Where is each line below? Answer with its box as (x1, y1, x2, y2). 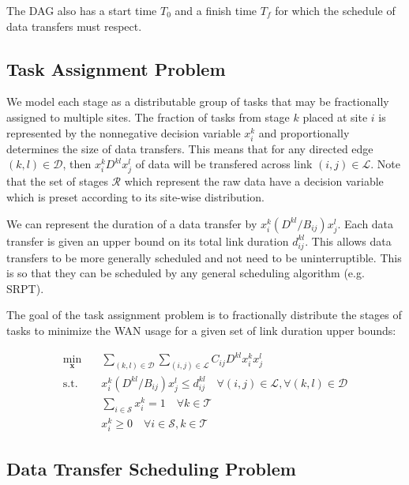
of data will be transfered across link (135, 156, 313, 172)
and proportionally (258, 124, 350, 141)
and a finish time (174, 2, 257, 18)
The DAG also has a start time (6, 2, 157, 18)
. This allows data (305, 232, 392, 249)
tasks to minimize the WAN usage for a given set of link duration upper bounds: (6, 321, 396, 338)
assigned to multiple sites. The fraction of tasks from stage (6, 108, 290, 125)
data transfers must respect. (6, 17, 142, 34)
